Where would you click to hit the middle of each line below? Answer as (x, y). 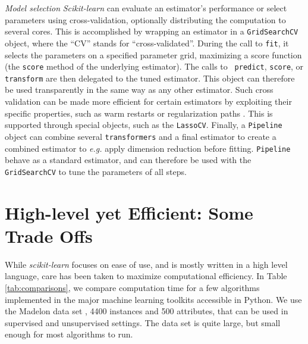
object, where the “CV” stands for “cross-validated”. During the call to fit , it (147, 43)
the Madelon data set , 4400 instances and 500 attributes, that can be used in (147, 311)
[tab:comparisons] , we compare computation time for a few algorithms (132, 287)
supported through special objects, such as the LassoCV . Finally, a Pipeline (144, 125)
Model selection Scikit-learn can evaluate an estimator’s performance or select (146, 8)
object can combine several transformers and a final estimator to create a (141, 136)
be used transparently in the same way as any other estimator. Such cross (139, 90)
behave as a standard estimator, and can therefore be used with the (128, 160)
